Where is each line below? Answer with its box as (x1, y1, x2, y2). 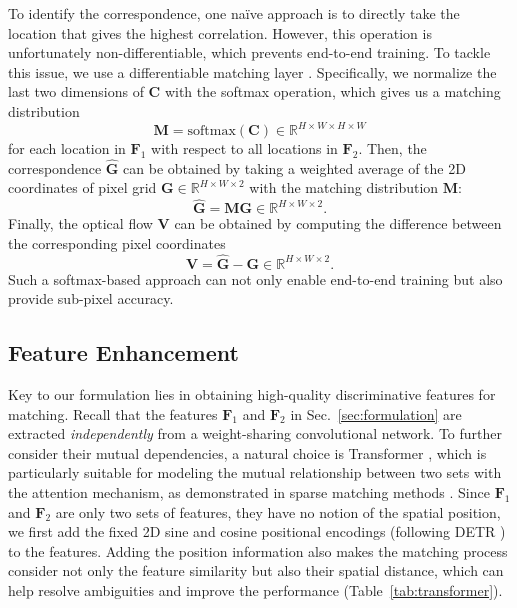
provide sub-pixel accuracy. (8, 288, 174, 309)
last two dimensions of (8, 81, 144, 102)
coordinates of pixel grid (8, 177, 157, 198)
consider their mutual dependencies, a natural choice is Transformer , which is (8, 442, 487, 463)
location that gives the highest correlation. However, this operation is (8, 22, 432, 43)
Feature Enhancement (8, 337, 239, 368)
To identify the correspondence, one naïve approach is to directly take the (8, 3, 460, 23)
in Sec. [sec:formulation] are (290, 403, 462, 424)
